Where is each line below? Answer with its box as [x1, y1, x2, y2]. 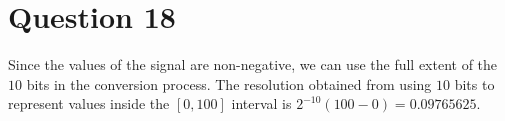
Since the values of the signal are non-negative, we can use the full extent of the [8, 54, 498, 75]
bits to [454, 73, 495, 94]
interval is [231, 93, 292, 114]
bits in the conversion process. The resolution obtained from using [26, 73, 432, 94]
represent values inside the [8, 93, 170, 114]
